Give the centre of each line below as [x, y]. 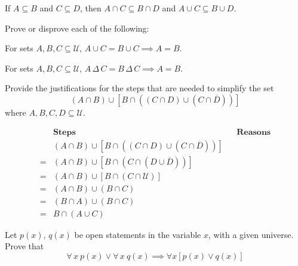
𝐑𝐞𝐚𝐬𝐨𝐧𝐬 [254, 132]
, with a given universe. [251, 234]
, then [90, 8]
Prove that [24, 246]
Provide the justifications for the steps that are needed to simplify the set [139, 88]
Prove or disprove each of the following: [77, 28]
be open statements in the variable [138, 234]
